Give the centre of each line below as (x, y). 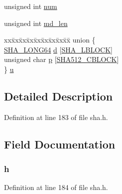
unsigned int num (31, 6)
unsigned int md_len (36, 23)
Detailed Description (59, 96)
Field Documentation (60, 144)
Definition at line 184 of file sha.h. (56, 187)
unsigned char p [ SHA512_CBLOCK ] (61, 59)
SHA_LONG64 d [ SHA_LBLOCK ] (58, 49)
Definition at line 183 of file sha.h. (56, 117)
